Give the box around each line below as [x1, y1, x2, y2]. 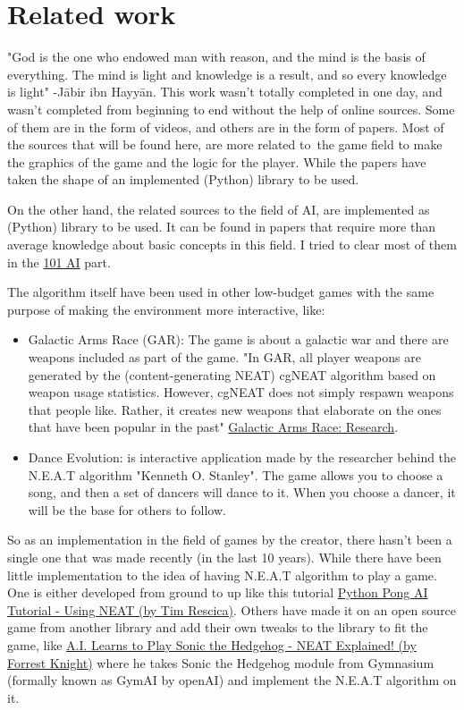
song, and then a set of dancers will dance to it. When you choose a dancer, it [28, 483, 456, 502]
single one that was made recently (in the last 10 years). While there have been [7, 547, 442, 566]
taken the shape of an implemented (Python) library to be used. [7, 170, 359, 189]
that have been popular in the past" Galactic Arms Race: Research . [28, 418, 399, 436]
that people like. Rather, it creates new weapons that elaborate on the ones [28, 400, 442, 418]
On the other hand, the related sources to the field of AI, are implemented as [7, 199, 430, 218]
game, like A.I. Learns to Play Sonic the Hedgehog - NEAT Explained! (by [7, 635, 417, 654]
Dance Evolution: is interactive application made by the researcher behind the [28, 448, 457, 466]
